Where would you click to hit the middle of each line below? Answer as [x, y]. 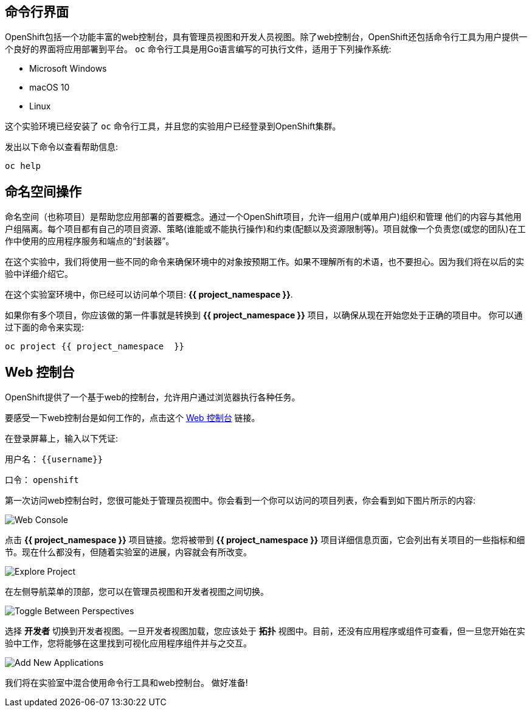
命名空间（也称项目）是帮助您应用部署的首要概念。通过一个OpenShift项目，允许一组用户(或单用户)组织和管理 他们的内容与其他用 [263, 217]
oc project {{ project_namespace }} [95, 347]
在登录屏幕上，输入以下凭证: [62, 439]
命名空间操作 [43, 191]
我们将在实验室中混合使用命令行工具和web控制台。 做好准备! [126, 683]
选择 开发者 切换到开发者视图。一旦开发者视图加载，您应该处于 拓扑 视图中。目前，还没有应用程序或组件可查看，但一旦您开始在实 [265, 631]
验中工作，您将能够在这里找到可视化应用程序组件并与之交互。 [128, 643]
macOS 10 [50, 87]
